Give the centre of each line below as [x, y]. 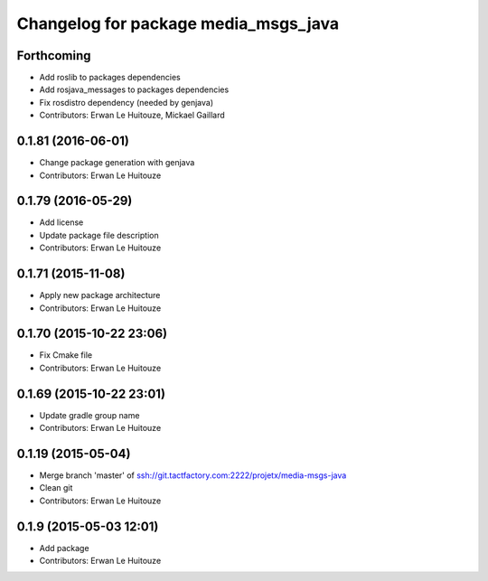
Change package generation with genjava [117, 163]
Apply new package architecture [100, 295]
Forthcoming [54, 56]
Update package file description [99, 235]
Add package [64, 548]
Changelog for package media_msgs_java [178, 23]
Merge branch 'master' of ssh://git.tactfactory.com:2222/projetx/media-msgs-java [193, 475]
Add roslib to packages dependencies [110, 78]
